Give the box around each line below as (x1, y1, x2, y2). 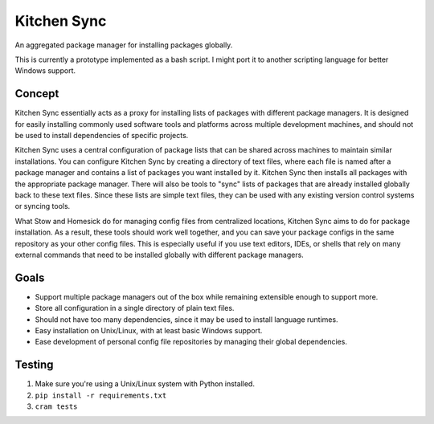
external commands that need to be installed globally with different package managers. (14, 250, 305, 259)
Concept (14, 87, 59, 100)
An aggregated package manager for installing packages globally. (14, 40, 233, 50)
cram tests (35, 402, 78, 411)
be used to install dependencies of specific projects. (14, 131, 189, 141)
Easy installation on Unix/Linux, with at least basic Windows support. (35, 326, 263, 335)
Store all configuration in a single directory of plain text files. (35, 304, 235, 313)
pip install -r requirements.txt (35, 390, 167, 400)
